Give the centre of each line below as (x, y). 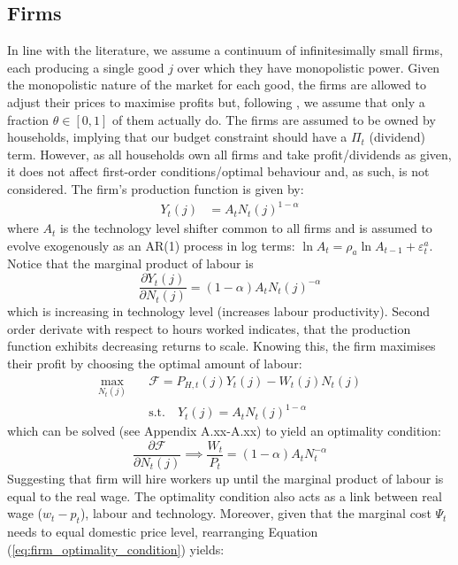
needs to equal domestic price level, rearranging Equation (163, 531)
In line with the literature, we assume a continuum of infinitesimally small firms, (225, 50)
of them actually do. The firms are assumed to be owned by (274, 119)
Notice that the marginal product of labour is (130, 263)
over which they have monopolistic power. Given (309, 67)
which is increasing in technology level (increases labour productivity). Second (219, 311)
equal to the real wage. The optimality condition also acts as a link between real (225, 495)
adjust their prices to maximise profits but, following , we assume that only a (216, 101)
